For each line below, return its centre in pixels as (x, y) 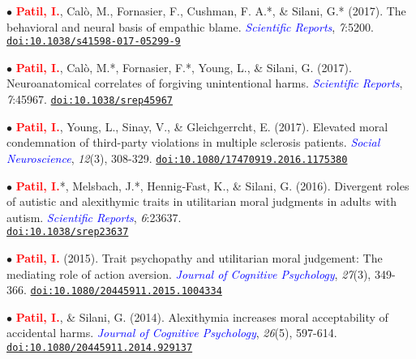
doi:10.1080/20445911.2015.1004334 (126, 291)
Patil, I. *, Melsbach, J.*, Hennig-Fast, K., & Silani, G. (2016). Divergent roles (212, 185)
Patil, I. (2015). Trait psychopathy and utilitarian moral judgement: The (199, 257)
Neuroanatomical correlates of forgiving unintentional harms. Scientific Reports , (205, 83)
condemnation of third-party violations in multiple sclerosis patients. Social (193, 142)
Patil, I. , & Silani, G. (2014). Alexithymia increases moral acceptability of (202, 316)
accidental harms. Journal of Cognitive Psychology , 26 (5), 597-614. (172, 333)
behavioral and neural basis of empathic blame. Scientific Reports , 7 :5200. (190, 26)
